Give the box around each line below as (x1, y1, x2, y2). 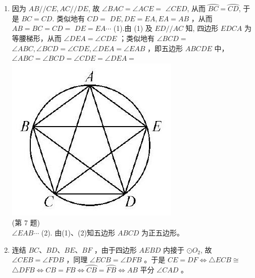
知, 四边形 (185, 23, 219, 33)
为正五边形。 (141, 227, 184, 237)
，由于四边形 (94, 244, 137, 255)
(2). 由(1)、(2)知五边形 (41, 227, 115, 237)
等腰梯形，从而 (12, 33, 62, 43)
